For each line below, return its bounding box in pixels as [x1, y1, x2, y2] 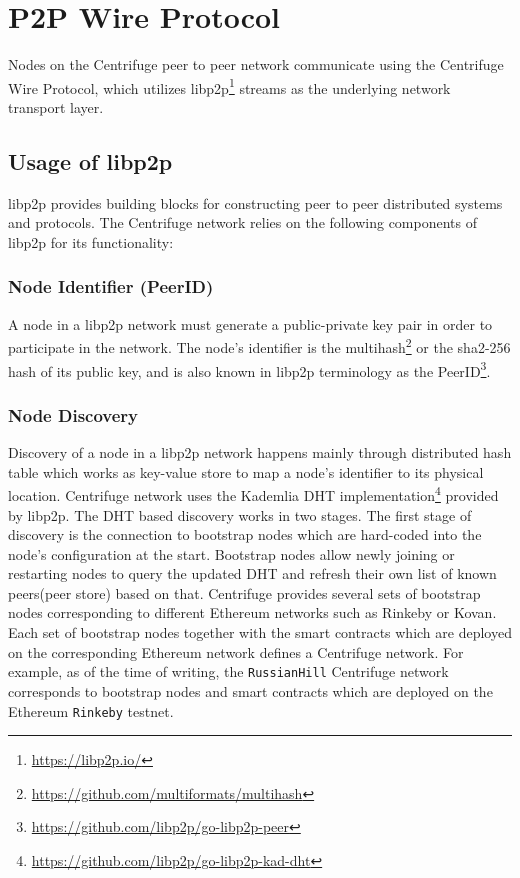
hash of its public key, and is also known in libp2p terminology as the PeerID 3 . [8, 357, 491, 381]
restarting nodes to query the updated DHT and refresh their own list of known [8, 563, 497, 584]
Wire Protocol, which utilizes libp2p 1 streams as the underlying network [8, 74, 451, 98]
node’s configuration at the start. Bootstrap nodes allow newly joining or [8, 543, 455, 564]
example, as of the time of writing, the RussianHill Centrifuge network [8, 661, 449, 682]
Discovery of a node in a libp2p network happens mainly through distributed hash [8, 442, 512, 463]
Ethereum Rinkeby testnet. [8, 700, 174, 721]
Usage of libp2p [8, 145, 173, 176]
